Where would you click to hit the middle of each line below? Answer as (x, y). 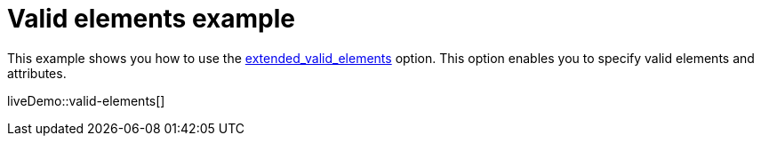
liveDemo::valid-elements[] (86, 100)
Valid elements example (151, 19)
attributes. (37, 73)
